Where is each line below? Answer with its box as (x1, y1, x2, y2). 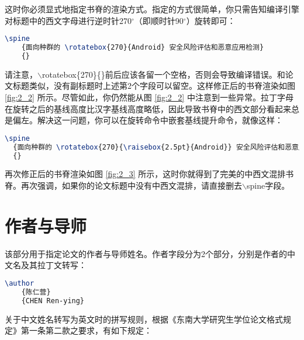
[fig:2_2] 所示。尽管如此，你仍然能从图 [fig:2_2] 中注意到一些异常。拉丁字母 (5, 91, 293, 103)
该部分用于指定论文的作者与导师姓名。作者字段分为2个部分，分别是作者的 (5, 247, 287, 259)
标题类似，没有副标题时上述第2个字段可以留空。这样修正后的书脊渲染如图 (12, 79, 295, 92)
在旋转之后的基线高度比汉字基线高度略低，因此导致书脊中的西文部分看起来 (5, 102, 291, 115)
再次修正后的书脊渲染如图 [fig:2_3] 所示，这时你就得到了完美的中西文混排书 (5, 168, 294, 180)
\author (5, 279, 34, 287)
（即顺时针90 (134, 14, 184, 26)
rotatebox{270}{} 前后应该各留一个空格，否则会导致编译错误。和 (42, 68, 285, 80)
